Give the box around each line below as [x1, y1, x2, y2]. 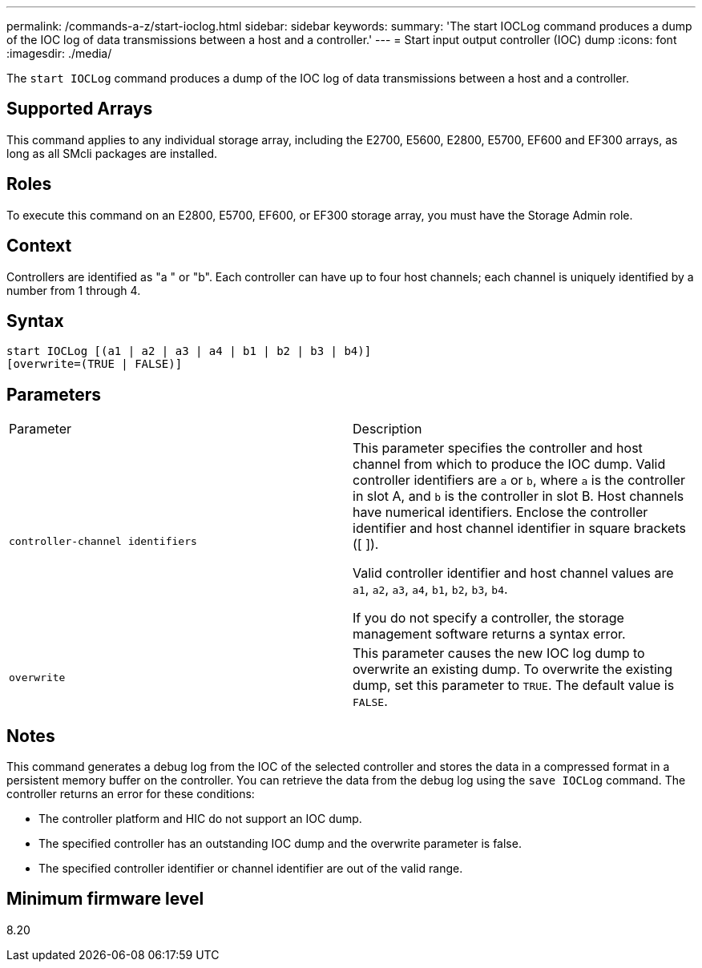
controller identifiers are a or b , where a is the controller [353, 472, 686, 489]
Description [353, 421, 422, 438]
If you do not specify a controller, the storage [353, 610, 624, 627]
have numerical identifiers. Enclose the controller [353, 504, 648, 521]
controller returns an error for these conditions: [6, 787, 255, 801]
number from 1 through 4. [6, 283, 141, 297]
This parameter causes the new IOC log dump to [353, 645, 645, 662]
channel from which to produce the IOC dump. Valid [353, 456, 666, 473]
